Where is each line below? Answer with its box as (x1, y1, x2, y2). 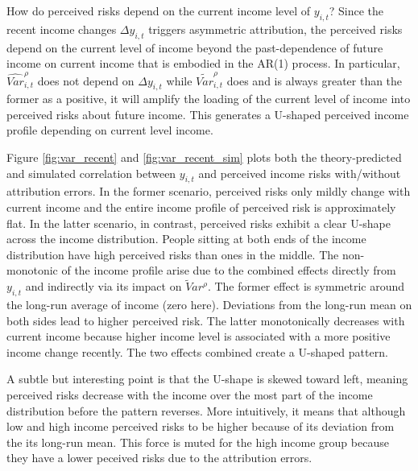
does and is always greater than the (226, 72, 403, 89)
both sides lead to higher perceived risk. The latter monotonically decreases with (6, 312, 405, 328)
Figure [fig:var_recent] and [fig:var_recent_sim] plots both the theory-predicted (6, 149, 402, 166)
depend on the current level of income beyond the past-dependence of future (6, 39, 383, 56)
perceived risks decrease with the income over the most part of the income (6, 386, 373, 403)
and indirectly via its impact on (25, 278, 182, 295)
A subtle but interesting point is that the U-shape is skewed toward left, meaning (6, 370, 408, 387)
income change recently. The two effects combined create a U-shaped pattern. (6, 343, 388, 360)
